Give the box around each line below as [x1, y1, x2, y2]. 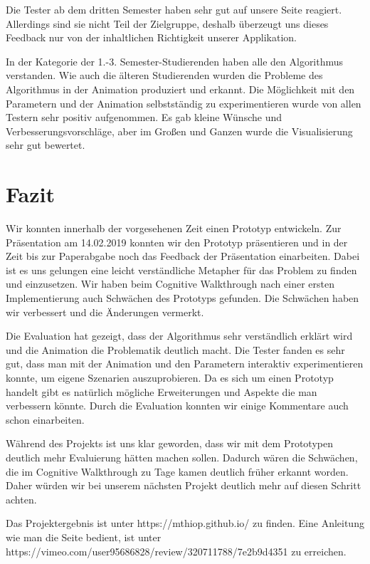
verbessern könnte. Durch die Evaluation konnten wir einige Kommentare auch [6, 398, 349, 413]
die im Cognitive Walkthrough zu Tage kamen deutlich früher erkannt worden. [6, 464, 349, 479]
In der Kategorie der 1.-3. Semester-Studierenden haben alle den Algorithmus [6, 53, 344, 68]
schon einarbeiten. [6, 412, 85, 427]
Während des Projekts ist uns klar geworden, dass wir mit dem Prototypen [6, 436, 333, 451]
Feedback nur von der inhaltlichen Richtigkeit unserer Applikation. [6, 30, 297, 45]
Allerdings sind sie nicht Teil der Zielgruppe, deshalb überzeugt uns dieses [6, 16, 329, 31]
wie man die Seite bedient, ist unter [6, 529, 162, 544]
